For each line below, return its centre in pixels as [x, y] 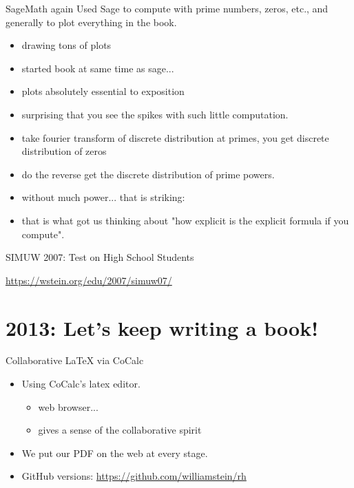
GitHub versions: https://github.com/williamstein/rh [134, 476]
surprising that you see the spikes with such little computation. [155, 114]
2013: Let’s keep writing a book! [162, 327]
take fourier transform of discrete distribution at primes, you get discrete [175, 137]
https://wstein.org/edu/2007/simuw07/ [89, 280]
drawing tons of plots [66, 45]
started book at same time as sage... [98, 68]
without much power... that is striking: [103, 197]
